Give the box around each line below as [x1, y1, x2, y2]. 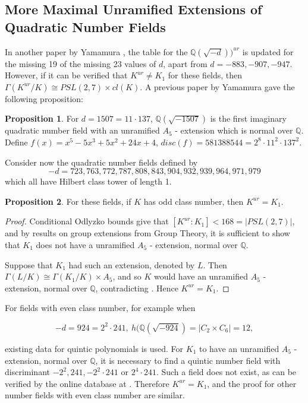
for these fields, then [168, 69, 243, 81]
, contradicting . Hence [95, 281, 178, 294]
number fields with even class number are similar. [5, 389, 186, 401]
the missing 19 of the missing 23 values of [5, 57, 156, 69]
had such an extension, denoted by [68, 258, 195, 271]
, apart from [163, 57, 208, 69]
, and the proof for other [207, 377, 297, 389]
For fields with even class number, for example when [5, 302, 196, 314]
